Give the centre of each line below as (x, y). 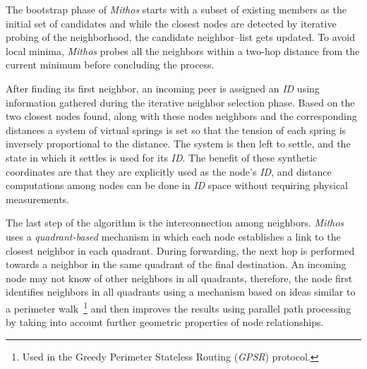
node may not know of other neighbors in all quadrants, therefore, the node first (179, 278)
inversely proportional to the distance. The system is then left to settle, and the (178, 144)
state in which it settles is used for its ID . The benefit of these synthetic (162, 157)
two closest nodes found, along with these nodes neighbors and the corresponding (181, 116)
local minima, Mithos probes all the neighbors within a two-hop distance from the (183, 50)
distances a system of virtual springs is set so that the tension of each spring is (176, 129)
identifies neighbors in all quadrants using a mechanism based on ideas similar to (181, 292)
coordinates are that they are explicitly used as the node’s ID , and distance (169, 171)
